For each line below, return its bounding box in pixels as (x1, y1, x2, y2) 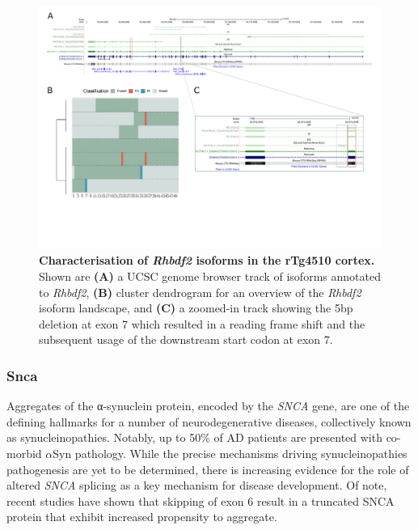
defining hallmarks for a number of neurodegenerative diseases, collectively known (6, 413, 412, 430)
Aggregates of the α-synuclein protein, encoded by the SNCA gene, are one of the (6, 397, 410, 414)
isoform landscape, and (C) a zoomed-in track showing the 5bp (39, 299, 353, 316)
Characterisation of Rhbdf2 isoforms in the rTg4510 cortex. (39, 252, 375, 269)
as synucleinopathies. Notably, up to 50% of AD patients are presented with (6, 429, 382, 446)
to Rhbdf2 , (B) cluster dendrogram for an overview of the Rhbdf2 (39, 283, 361, 300)
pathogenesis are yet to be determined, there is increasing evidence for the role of (6, 460, 409, 477)
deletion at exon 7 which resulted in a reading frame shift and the (39, 315, 365, 332)
